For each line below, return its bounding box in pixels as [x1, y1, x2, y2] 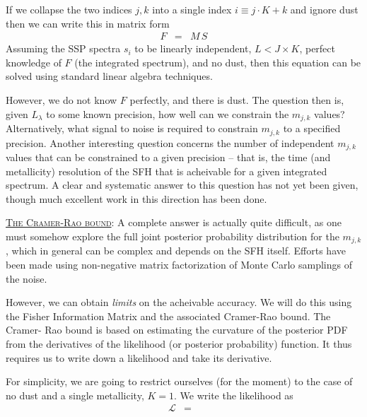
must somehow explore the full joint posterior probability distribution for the [6, 228, 339, 243]
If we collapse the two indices [6, 2, 132, 16]
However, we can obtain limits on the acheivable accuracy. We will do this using [6, 295, 352, 310]
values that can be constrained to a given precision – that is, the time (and [6, 149, 331, 164]
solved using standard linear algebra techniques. [6, 69, 213, 83]
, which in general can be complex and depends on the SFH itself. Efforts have [6, 243, 346, 258]
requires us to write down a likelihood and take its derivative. [6, 350, 272, 365]
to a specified [283, 121, 341, 136]
